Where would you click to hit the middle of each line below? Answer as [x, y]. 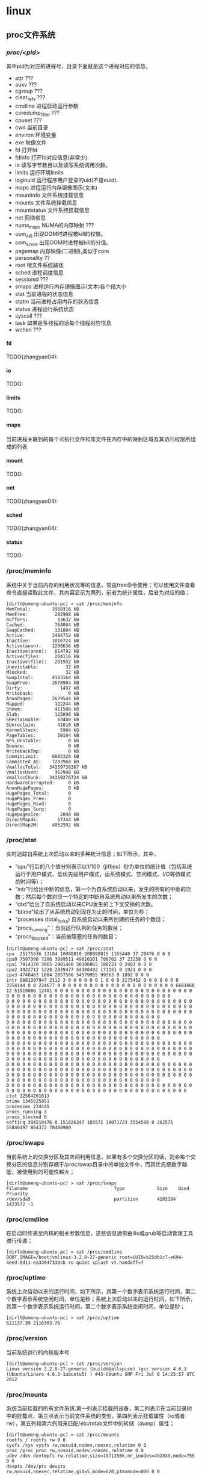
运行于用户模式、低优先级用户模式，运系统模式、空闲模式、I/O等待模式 [103, 874]
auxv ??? [26, 84]
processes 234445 [28, 1107]
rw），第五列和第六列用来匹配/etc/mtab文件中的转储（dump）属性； [90, 1423]
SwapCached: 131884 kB [43, 630]
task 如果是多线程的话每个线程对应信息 [63, 322]
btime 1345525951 [28, 1101]
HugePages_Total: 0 [38, 793]
